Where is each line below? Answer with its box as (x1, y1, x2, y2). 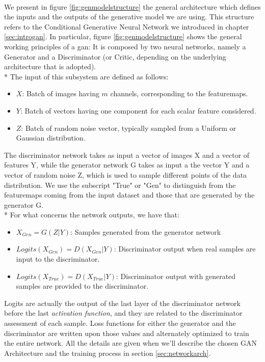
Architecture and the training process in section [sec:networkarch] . (4, 347, 211, 358)
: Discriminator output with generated (116, 270, 236, 281)
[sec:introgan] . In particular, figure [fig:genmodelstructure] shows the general (4, 31, 242, 42)
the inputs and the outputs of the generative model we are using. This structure (4, 11, 254, 22)
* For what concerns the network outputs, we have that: (4, 209, 179, 220)
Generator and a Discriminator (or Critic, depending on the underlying (4, 51, 226, 62)
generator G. (4, 199, 44, 210)
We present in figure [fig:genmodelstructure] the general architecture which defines (4, 1, 261, 12)
